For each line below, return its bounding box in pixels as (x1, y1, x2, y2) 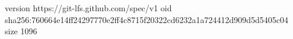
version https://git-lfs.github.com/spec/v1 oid (5, 2, 172, 14)
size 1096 (5, 25, 37, 37)
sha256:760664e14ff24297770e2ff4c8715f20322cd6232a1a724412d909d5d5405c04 (5, 13, 289, 25)
